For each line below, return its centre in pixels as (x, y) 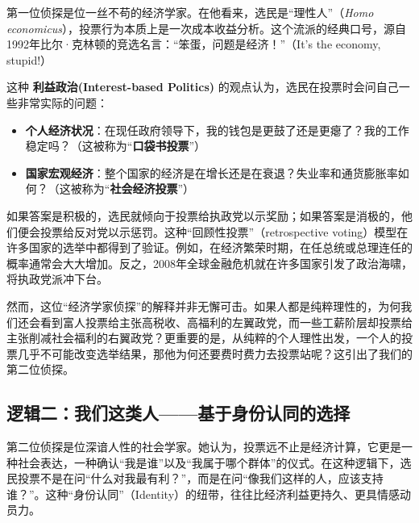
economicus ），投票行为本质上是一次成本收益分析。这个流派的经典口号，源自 (207, 28)
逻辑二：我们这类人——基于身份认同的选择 (178, 413)
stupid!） (29, 59)
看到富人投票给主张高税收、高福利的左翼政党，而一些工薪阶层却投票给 (226, 322)
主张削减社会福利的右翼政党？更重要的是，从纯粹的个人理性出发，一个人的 (204, 338)
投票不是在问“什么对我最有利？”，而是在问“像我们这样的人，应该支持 (200, 478)
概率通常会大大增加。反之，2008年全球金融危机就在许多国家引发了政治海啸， (209, 263)
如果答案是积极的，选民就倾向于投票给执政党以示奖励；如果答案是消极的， (204, 215)
